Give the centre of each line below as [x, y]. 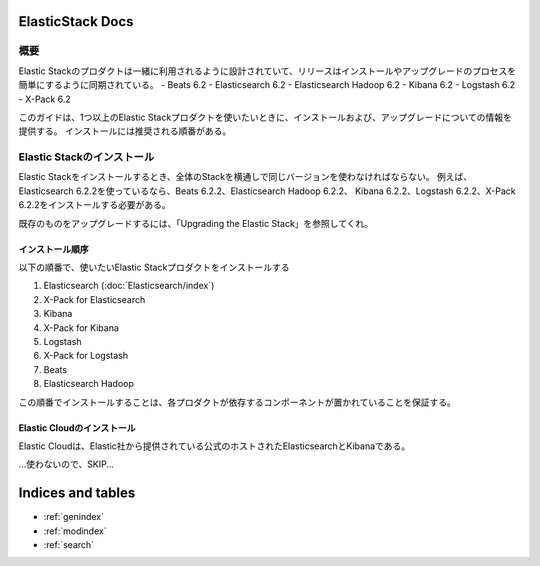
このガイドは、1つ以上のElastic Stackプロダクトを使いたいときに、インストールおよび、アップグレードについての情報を [265, 117]
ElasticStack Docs [76, 21]
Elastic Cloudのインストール [77, 427]
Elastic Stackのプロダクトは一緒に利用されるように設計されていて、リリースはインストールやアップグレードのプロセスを [267, 71]
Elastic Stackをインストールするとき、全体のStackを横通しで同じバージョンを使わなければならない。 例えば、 [245, 177]
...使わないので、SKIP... [66, 464]
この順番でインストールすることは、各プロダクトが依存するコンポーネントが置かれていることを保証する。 [237, 402]
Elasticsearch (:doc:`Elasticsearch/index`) [129, 286]
